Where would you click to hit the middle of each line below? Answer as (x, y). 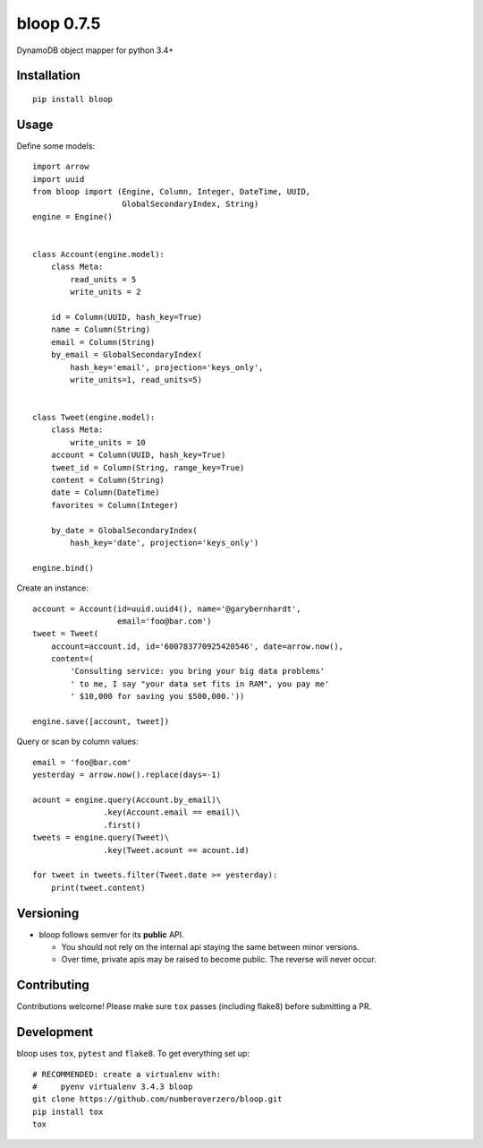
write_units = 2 (106, 292)
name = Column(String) (101, 330)
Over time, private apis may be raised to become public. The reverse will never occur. (219, 960)
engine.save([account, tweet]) (101, 722)
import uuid (59, 179)
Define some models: (56, 146)
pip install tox (68, 1112)
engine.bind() (63, 568)
